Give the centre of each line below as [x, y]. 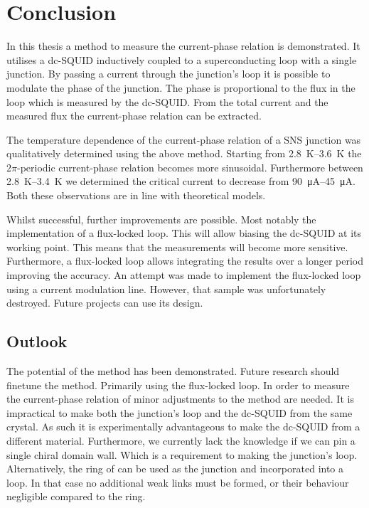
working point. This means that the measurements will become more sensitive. [177, 247]
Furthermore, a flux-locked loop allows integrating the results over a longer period [185, 261]
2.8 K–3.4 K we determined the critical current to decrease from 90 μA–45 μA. [181, 181]
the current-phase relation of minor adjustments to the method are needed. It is [180, 399]
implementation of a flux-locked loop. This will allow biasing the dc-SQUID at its [184, 233]
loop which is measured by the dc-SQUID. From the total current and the [167, 101]
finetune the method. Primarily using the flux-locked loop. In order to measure [178, 385]
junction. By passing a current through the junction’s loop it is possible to [169, 74]
